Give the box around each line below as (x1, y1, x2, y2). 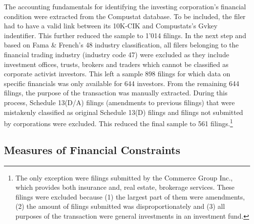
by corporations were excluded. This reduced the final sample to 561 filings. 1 (4, 117, 233, 128)
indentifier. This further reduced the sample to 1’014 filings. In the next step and (4, 30, 246, 40)
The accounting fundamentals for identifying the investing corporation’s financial (4, 1, 246, 11)
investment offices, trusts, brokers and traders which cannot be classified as (4, 59, 229, 69)
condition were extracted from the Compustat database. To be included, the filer (4, 11, 246, 21)
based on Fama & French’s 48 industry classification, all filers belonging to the (4, 40, 239, 50)
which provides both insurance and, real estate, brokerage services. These (15, 182, 235, 192)
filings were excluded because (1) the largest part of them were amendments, (15, 191, 245, 202)
